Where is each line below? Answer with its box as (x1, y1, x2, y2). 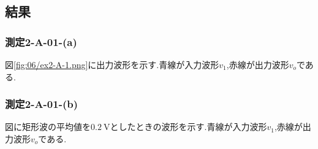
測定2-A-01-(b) (5, 96, 78, 112)
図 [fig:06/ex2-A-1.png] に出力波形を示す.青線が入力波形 (5, 58, 219, 71)
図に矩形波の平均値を (5, 120, 91, 133)
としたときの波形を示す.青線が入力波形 (110, 120, 267, 133)
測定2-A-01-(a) (5, 34, 77, 49)
